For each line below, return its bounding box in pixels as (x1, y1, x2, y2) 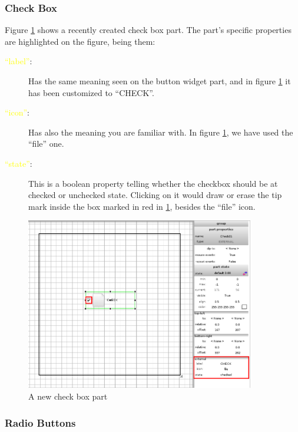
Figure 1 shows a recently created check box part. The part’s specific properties (5, 24, 292, 36)
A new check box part (28, 390, 108, 403)
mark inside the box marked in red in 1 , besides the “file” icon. (28, 200, 256, 212)
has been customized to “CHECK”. (28, 86, 154, 98)
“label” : (5, 55, 32, 67)
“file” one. (28, 137, 64, 150)
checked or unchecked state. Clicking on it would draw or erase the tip (28, 189, 282, 201)
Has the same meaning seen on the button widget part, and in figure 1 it (28, 75, 291, 87)
